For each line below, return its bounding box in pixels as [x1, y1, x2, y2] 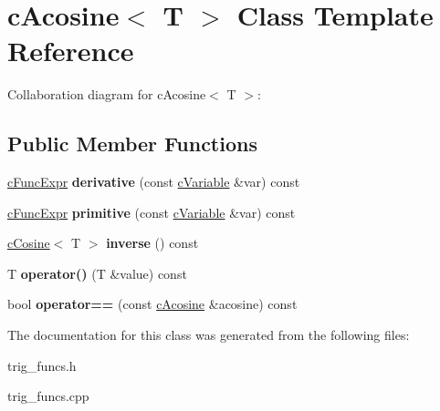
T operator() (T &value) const [7, 263, 187, 283]
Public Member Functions [7, 129, 257, 158]
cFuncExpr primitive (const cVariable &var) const [7, 202, 296, 221]
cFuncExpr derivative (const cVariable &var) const [7, 172, 300, 191]
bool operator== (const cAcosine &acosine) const [7, 294, 298, 313]
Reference [7, 32, 134, 69]
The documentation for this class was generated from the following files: [7, 325, 410, 344]
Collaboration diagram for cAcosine [7, 85, 206, 104]
